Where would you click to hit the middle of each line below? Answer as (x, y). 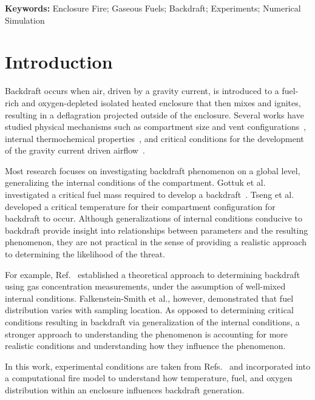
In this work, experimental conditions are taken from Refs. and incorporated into (158, 366)
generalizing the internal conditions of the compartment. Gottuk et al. (135, 182)
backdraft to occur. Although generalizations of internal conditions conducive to (154, 218)
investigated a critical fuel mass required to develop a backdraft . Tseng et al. (150, 195)
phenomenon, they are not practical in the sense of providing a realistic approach (156, 242)
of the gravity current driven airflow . (75, 150)
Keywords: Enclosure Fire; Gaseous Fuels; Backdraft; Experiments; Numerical (153, 8)
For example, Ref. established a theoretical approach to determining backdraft (153, 274)
